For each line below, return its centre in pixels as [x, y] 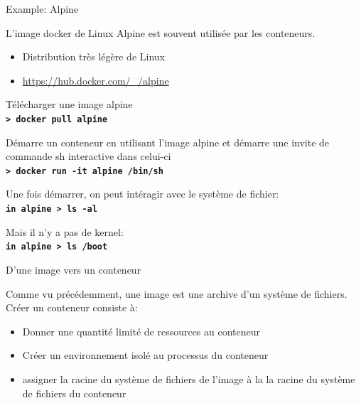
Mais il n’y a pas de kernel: [65, 231]
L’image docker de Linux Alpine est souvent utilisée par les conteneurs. [161, 32]
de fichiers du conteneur [74, 393]
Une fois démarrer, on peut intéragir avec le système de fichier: [142, 194]
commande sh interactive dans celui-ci [88, 156]
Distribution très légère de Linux [93, 57]
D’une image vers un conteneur [74, 269]
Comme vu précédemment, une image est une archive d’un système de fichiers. [177, 293]
